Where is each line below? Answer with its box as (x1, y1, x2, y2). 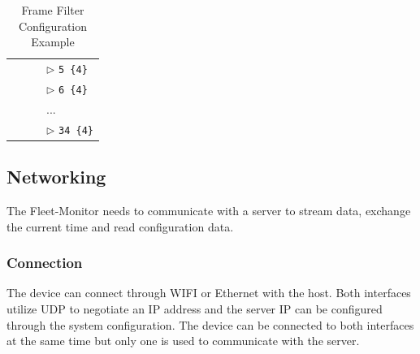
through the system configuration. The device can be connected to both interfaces (6, 316, 414, 333)
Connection (6, 253, 83, 273)
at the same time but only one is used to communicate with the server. (6, 332, 360, 349)
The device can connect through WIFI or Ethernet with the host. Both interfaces (6, 284, 411, 301)
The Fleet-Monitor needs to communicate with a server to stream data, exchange (6, 202, 411, 219)
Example (31, 33, 75, 50)
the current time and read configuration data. (6, 218, 234, 235)
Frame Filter (21, 2, 84, 18)
